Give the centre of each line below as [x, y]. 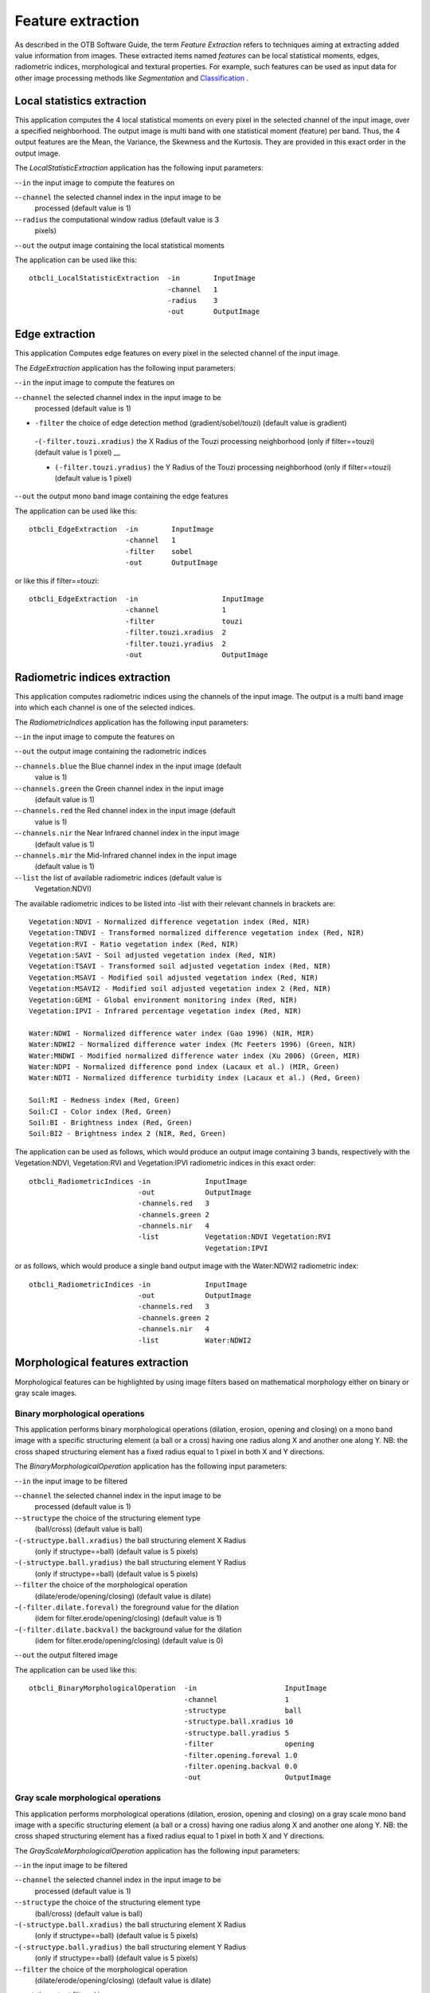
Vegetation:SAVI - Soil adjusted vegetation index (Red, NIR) [153, 955]
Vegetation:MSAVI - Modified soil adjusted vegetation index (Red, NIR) [174, 977]
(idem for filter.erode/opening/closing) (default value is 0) [129, 1641]
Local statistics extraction [80, 101]
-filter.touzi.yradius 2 [176, 643]
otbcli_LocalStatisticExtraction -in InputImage [143, 278]
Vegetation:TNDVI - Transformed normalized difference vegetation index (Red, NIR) [197, 933]
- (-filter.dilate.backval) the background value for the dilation [128, 1629]
